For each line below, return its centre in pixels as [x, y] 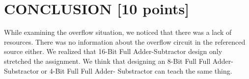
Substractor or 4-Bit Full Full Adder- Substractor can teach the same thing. [118, 70]
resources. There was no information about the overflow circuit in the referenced [125, 41]
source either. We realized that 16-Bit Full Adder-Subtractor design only [113, 51]
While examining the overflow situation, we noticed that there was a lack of [118, 32]
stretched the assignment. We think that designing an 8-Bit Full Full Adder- [119, 61]
